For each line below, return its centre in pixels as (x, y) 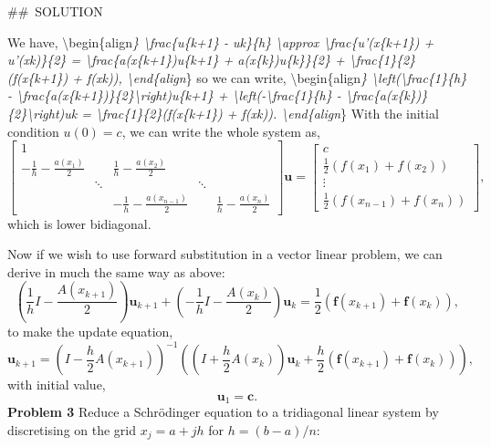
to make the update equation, (90, 332)
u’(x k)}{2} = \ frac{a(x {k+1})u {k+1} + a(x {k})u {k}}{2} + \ (182, 60)
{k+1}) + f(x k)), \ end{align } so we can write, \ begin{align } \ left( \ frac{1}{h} (247, 77)
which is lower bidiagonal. (79, 223)
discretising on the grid (72, 430)
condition (33, 131)
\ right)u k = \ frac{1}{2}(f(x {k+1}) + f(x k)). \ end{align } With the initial (233, 113)
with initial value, (57, 385)
